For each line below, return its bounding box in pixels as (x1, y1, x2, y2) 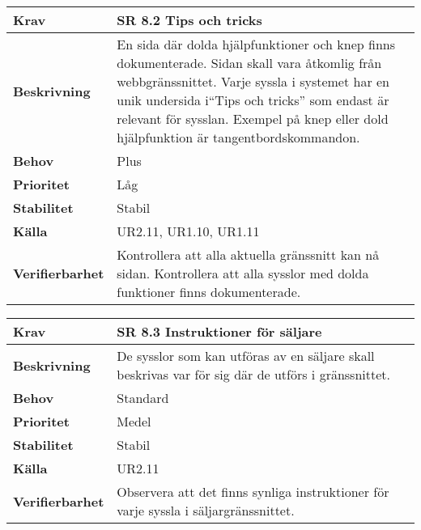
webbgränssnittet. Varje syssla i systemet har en (117, 72, 390, 91)
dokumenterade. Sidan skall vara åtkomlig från (117, 53, 382, 72)
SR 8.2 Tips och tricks (117, 11, 262, 29)
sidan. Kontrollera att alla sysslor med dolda (117, 264, 369, 282)
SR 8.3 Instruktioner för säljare (117, 322, 322, 341)
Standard (117, 388, 169, 407)
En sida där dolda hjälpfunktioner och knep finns (117, 35, 395, 53)
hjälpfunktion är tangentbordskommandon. (117, 128, 360, 146)
